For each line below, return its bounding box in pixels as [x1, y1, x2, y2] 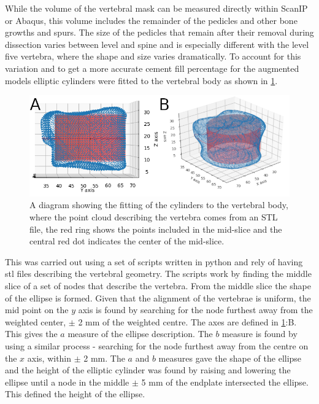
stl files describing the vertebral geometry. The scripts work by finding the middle [5, 267, 312, 280]
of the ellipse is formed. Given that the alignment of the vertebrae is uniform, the [5, 291, 311, 304]
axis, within [27, 351, 72, 364]
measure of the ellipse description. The [67, 327, 213, 340]
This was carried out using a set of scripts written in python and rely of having [5, 255, 303, 268]
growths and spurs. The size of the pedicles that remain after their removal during [5, 26, 314, 39]
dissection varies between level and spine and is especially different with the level [5, 37, 309, 50]
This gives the [5, 327, 58, 340]
